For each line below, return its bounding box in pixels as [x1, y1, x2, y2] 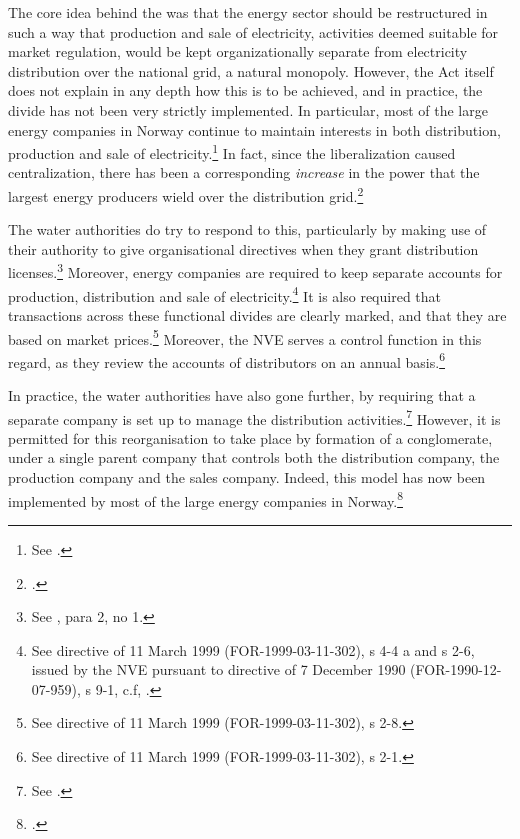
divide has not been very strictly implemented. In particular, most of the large [8, 99, 488, 120]
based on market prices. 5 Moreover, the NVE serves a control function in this [8, 325, 482, 349]
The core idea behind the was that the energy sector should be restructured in [8, 2, 488, 22]
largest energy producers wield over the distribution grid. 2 [8, 183, 364, 206]
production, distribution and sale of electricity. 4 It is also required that [8, 282, 442, 306]
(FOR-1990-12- [410, 659, 502, 680]
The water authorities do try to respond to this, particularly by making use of [8, 219, 487, 240]
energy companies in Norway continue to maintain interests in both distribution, [8, 119, 501, 140]
